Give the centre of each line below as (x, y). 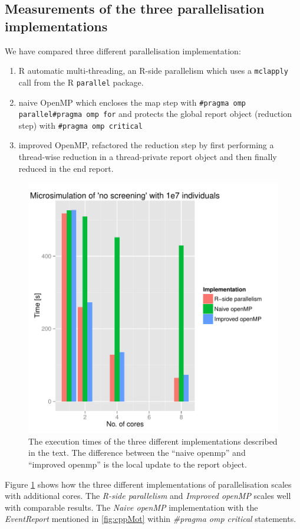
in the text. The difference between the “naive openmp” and (137, 453)
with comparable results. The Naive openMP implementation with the (131, 507)
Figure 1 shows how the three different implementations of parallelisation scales (148, 484)
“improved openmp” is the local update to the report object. (138, 464)
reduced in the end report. (66, 168)
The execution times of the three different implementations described (153, 441)
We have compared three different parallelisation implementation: (123, 50)
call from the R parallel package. (81, 82)
